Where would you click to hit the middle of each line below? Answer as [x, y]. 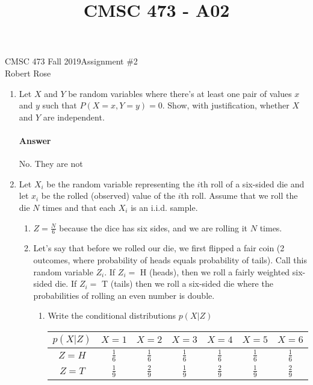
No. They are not [51, 164]
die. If [66, 283]
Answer [35, 140]
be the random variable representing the [120, 183]
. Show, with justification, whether [226, 105]
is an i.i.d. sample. [164, 207]
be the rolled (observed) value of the [108, 196]
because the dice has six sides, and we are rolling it [153, 227]
